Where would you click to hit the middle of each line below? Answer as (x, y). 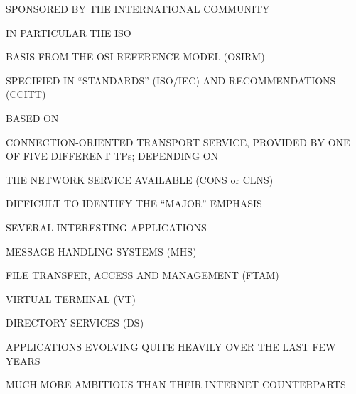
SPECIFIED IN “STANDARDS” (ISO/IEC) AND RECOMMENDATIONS (171, 80)
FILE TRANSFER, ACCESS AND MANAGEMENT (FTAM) (142, 275)
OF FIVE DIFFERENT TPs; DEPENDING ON (112, 156)
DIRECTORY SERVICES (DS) (75, 323)
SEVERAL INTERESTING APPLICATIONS (106, 227)
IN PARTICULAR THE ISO (69, 32)
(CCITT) (26, 94)
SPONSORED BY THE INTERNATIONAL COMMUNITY (138, 9)
